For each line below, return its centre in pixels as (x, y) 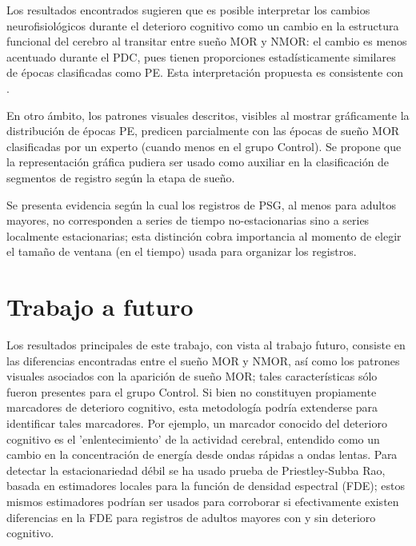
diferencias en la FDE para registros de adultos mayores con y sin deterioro (191, 517)
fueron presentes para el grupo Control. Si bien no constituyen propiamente (192, 391)
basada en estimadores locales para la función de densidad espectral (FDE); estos (206, 486)
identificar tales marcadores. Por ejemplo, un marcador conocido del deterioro (197, 423)
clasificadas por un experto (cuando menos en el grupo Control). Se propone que (204, 146)
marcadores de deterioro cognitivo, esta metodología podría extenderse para (192, 407)
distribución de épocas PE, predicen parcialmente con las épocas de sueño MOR (203, 131)
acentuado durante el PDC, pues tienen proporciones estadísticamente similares (201, 56)
